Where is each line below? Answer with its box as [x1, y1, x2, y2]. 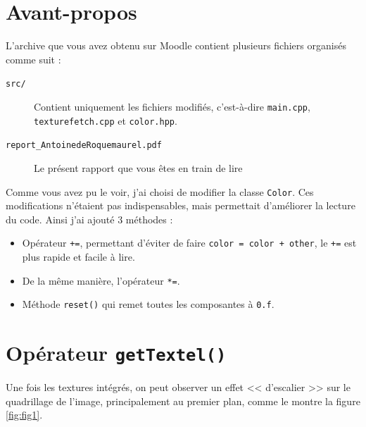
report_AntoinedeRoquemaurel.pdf [6, 140, 162, 151]
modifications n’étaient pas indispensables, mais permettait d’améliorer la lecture [6, 198, 355, 213]
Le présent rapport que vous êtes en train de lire [34, 160, 243, 175]
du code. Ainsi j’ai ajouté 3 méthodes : [6, 211, 173, 226]
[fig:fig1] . [6, 407, 43, 422]
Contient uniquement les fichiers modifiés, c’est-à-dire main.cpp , [34, 99, 310, 113]
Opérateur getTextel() [6, 338, 227, 367]
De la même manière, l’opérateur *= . [22, 273, 180, 287]
